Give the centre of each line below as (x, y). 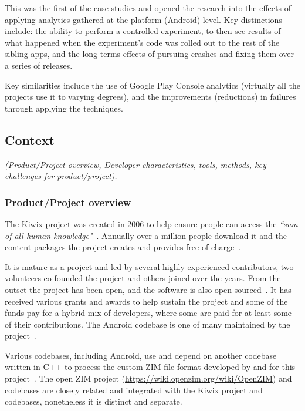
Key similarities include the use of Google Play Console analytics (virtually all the (152, 85)
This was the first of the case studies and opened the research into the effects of (148, 8)
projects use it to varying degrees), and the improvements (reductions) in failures (150, 97)
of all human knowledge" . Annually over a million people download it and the (146, 235)
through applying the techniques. (64, 108)
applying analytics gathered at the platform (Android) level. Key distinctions (143, 19)
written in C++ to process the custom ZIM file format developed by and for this (150, 367)
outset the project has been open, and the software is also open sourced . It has (148, 289)
